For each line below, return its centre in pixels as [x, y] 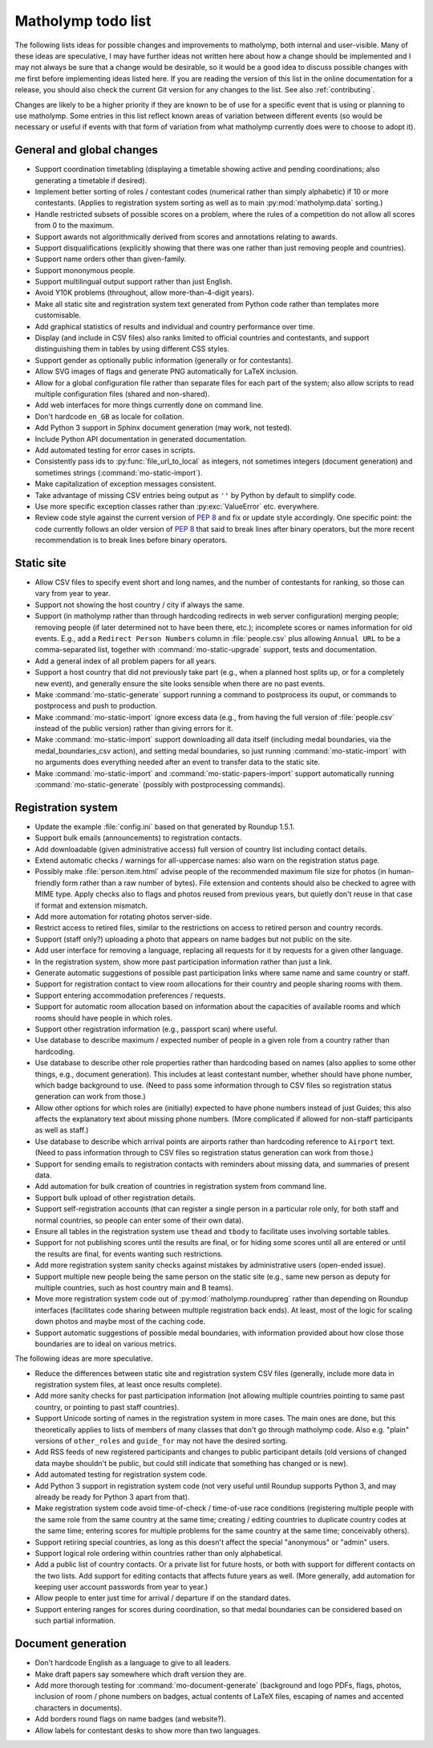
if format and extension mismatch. [91, 905]
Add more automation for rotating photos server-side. [123, 917]
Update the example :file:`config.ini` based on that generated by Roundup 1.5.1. [165, 827]
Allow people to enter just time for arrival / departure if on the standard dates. [163, 1598]
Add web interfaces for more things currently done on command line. [149, 405]
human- [401, 872]
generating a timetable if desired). [91, 180]
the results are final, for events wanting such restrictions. [129, 1254]
